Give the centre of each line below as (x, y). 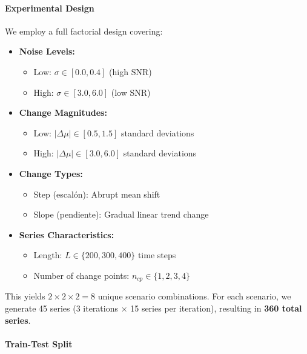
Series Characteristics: (67, 234)
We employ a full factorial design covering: (84, 31)
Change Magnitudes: (63, 112)
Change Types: (51, 173)
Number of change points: (81, 275)
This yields (25, 296)
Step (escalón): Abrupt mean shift (97, 194)
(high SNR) (130, 71)
